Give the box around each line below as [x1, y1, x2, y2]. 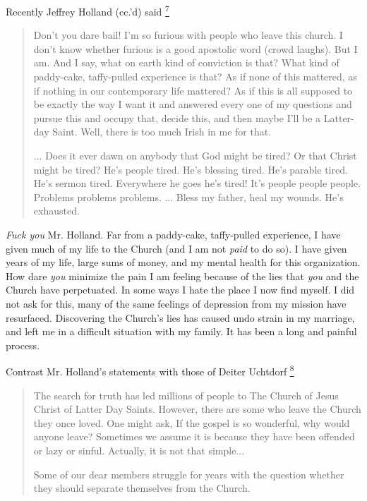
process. [6, 337, 40, 352]
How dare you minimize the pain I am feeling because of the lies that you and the [6, 268, 359, 283]
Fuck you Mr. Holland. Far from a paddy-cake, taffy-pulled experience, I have [6, 227, 341, 241]
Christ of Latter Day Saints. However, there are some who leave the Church [33, 402, 361, 416]
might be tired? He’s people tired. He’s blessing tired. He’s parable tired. [33, 162, 348, 176]
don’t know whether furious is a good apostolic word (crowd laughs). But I [33, 41, 358, 56]
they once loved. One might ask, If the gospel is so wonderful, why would [33, 415, 350, 430]
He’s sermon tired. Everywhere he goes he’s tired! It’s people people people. [33, 176, 361, 191]
